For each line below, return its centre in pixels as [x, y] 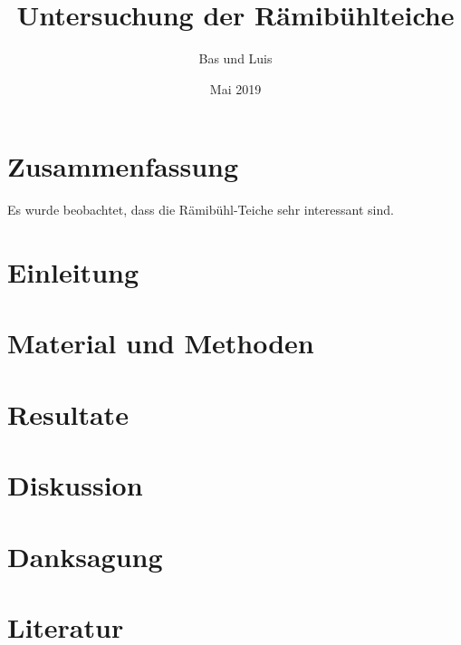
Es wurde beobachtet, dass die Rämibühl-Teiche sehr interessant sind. [201, 210]
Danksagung [85, 556]
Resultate [68, 414]
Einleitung [73, 272]
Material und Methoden [161, 343]
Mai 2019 [235, 88]
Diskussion [75, 485]
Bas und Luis [235, 58]
